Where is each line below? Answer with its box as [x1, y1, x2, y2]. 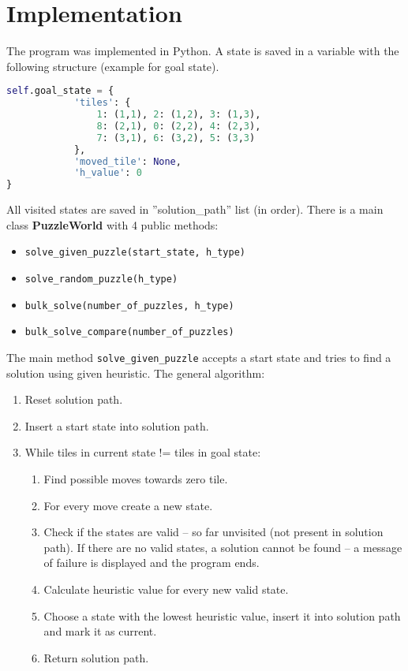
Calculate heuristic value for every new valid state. [43, 581, 289, 597]
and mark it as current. [43, 623, 157, 639]
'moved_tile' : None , [73, 155, 182, 167]
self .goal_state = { [6, 85, 114, 97]
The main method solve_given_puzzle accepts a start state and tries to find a [6, 349, 391, 365]
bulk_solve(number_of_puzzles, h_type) [24, 300, 234, 311]
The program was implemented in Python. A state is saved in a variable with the [6, 43, 399, 59]
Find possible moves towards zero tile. [43, 471, 228, 487]
